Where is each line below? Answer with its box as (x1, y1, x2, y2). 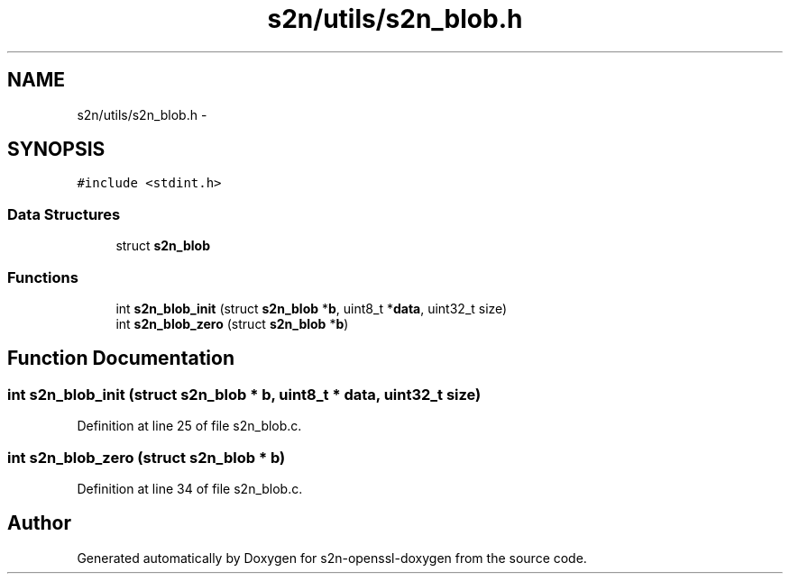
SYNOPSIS (7, 138, 106, 161)
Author (7, 512, 71, 535)
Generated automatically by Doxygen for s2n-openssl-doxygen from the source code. (77, 549, 587, 566)
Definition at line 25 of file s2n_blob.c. (77, 418, 302, 434)
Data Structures (7, 204, 121, 223)
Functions (7, 268, 78, 286)
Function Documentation (7, 347, 234, 370)
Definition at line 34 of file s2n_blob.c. (77, 480, 303, 496)
